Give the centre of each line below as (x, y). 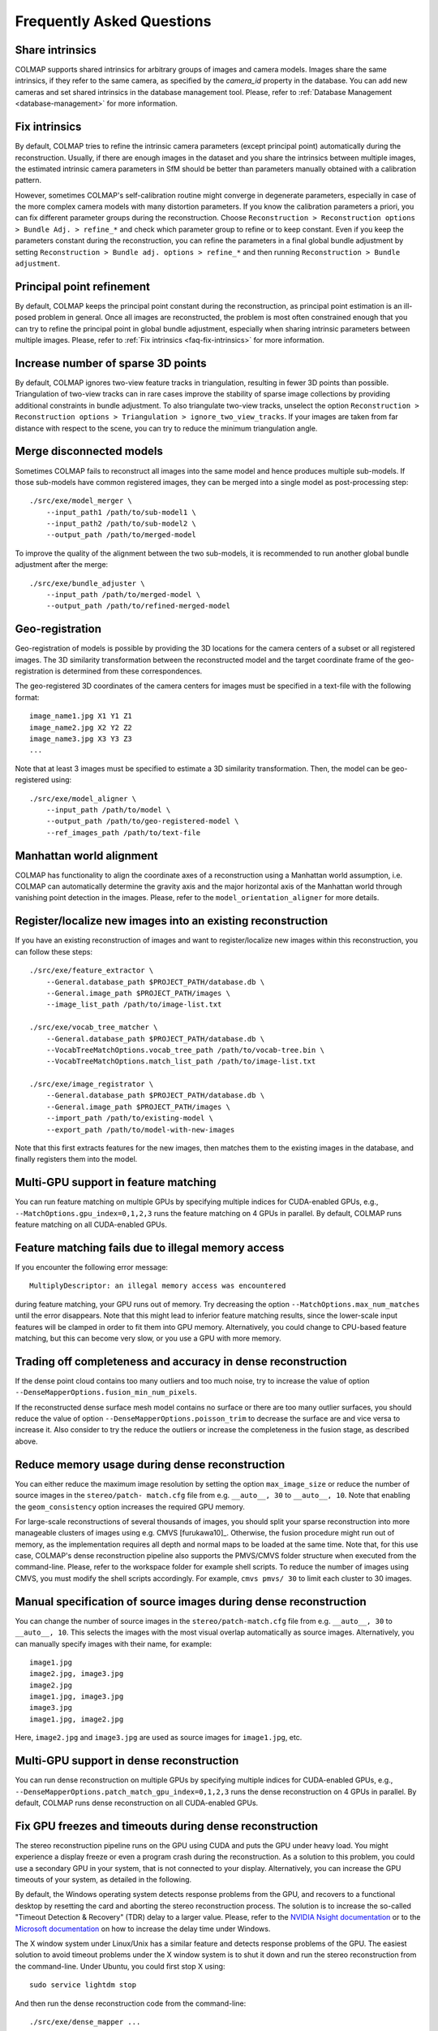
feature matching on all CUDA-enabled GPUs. (91, 1225)
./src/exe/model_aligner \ (83, 799)
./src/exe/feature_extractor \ (92, 970)
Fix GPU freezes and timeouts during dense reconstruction (167, 1826)
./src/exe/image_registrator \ (92, 1084)
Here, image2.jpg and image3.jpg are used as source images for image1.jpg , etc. (159, 1738)
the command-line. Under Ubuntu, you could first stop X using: (120, 1966)
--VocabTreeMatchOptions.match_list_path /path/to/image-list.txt (181, 1061)
